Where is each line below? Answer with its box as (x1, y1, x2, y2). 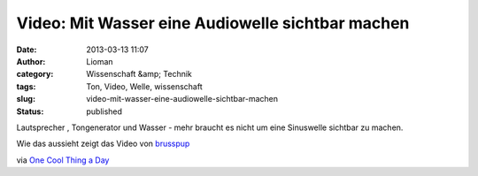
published (86, 106, 123, 117)
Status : (16, 106, 44, 117)
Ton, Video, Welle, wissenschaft (86, 80, 203, 92)
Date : (16, 44, 37, 55)
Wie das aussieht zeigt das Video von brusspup (16, 138, 190, 149)
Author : (16, 56, 46, 66)
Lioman (86, 56, 114, 66)
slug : (16, 94, 35, 104)
